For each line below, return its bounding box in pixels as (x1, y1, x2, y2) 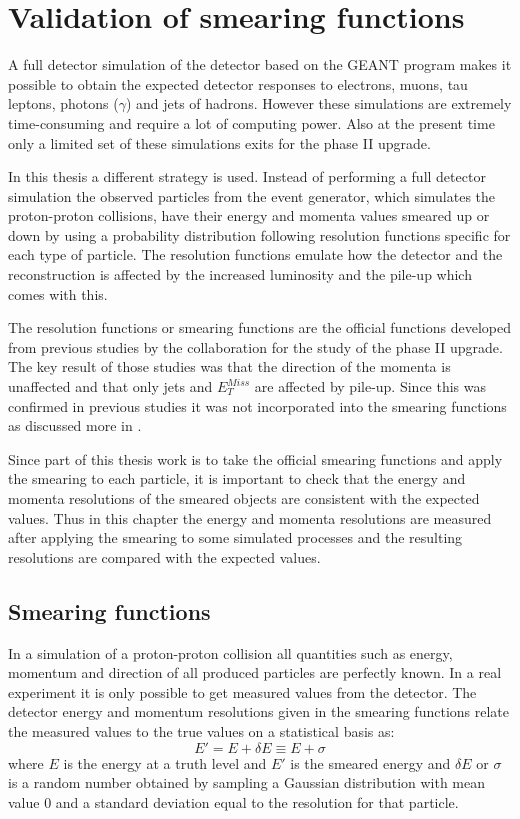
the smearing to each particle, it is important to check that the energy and (8, 468, 466, 489)
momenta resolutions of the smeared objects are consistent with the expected (8, 488, 480, 508)
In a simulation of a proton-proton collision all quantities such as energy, (8, 642, 453, 663)
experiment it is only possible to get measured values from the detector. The (8, 681, 477, 702)
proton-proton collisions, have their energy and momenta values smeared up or (8, 205, 490, 226)
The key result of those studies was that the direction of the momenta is (8, 356, 451, 377)
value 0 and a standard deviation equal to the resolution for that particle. (8, 791, 459, 812)
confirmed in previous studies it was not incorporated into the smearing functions (8, 395, 507, 416)
